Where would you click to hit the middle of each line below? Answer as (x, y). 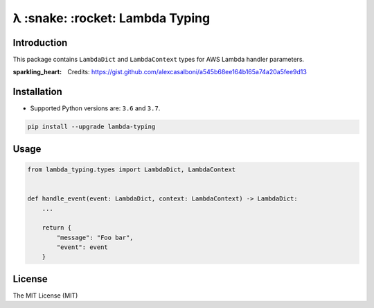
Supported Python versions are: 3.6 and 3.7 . (95, 108)
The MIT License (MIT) (45, 296)
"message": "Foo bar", (95, 237)
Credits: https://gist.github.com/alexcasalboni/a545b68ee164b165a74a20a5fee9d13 (187, 72)
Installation (37, 92)
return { (57, 228)
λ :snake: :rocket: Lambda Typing (112, 18)
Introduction (40, 43)
